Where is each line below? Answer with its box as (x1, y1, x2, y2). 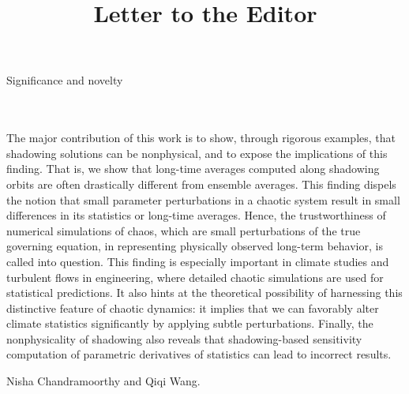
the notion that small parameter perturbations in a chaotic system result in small (6, 191, 400, 208)
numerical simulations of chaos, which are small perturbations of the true (6, 222, 361, 238)
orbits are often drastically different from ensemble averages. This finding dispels (6, 175, 396, 192)
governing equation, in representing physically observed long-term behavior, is (6, 238, 383, 254)
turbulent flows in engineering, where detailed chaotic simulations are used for (6, 268, 384, 285)
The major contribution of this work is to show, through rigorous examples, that (6, 129, 396, 146)
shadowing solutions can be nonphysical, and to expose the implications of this (6, 144, 388, 161)
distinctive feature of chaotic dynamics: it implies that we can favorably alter (6, 299, 379, 316)
